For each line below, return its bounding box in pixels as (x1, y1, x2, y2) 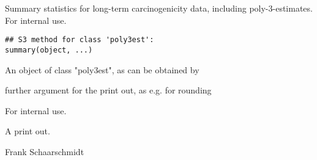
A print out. (5, 125, 50, 137)
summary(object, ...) (5, 45, 93, 54)
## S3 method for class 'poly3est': (5, 35, 154, 45)
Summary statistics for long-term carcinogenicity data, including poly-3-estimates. (5, 2, 313, 14)
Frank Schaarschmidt (5, 145, 84, 158)
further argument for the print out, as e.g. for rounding (5, 84, 212, 96)
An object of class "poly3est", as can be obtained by (5, 63, 200, 76)
